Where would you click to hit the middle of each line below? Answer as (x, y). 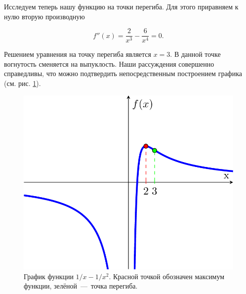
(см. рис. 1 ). (22, 83)
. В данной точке (195, 54)
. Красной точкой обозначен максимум (167, 276)
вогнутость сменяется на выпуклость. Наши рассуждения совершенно (109, 63)
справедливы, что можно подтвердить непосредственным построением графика (123, 73)
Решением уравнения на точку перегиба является (78, 54)
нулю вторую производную (44, 16)
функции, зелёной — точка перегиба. (81, 286)
